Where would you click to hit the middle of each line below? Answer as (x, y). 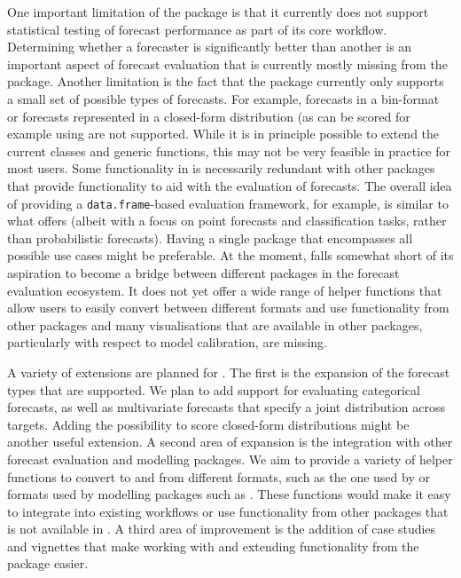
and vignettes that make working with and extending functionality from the (213, 546)
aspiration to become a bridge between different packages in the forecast (203, 272)
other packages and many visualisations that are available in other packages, (215, 325)
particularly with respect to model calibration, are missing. (167, 342)
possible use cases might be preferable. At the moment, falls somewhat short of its (230, 255)
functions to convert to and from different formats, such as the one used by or (219, 476)
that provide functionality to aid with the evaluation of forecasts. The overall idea (230, 185)
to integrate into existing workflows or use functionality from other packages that (228, 511)
